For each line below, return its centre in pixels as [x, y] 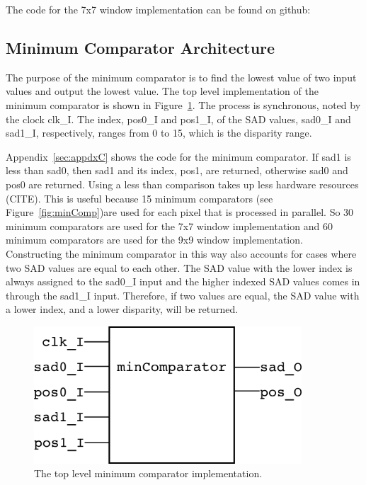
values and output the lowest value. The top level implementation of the [162, 91]
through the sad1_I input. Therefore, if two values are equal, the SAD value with [183, 295]
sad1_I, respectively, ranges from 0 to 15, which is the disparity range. [159, 133]
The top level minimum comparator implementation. [148, 473]
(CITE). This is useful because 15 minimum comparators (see [139, 198]
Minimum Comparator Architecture [141, 47]
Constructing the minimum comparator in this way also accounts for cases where [181, 253]
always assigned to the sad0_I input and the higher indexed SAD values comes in [183, 281]
